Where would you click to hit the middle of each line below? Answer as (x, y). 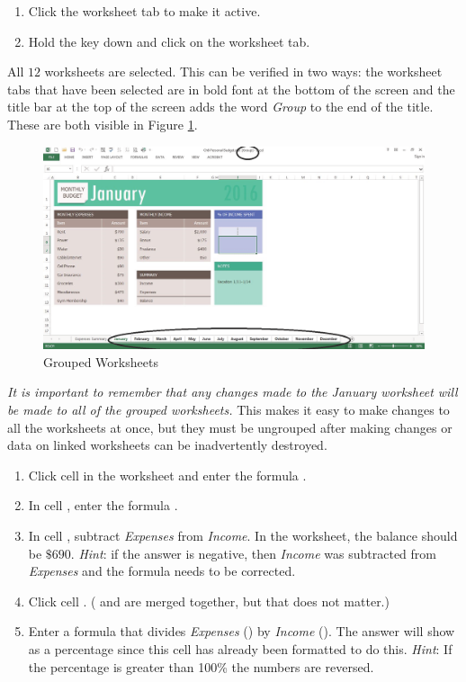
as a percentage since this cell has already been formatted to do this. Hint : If (240, 648)
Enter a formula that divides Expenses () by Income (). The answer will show (242, 631)
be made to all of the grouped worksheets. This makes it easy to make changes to (229, 409)
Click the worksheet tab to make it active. (144, 11)
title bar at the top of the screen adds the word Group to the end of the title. (220, 107)
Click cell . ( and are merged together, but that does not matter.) (209, 601)
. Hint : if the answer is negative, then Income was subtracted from (253, 553)
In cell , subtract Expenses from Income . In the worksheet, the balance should (243, 535)
